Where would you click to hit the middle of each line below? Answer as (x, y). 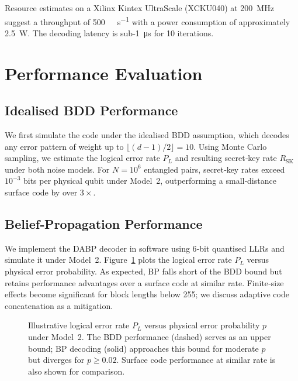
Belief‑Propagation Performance (104, 223)
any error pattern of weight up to (64, 146)
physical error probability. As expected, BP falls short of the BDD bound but (143, 271)
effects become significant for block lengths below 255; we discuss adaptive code (147, 294)
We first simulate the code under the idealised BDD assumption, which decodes (147, 135)
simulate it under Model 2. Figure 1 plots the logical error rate (118, 260)
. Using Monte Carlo (230, 146)
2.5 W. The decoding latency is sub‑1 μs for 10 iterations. (109, 32)
